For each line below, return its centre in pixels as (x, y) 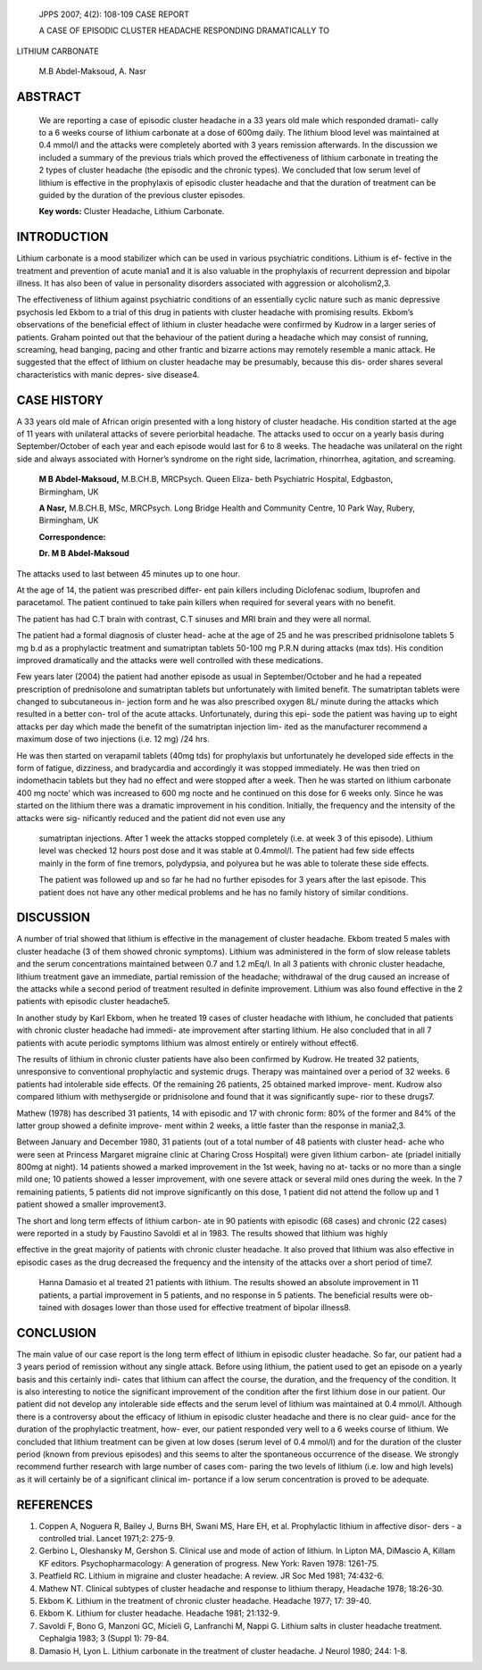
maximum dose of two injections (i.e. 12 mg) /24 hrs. (113, 739)
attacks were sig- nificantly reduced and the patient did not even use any (151, 818)
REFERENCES (55, 1504)
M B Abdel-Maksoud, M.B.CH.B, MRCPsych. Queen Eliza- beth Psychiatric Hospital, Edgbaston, (216, 479)
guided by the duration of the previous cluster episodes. (142, 195)
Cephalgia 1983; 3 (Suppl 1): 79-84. (104, 1639)
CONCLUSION (57, 1333)
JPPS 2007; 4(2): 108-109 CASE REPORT (114, 14)
